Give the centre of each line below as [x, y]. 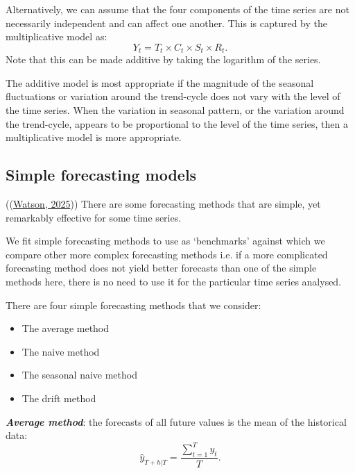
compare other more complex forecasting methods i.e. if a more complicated [167, 254]
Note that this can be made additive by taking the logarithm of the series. [163, 59]
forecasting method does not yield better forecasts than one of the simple [161, 268]
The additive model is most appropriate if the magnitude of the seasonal [160, 82]
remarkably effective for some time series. [94, 217]
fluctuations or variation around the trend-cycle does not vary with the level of [173, 96]
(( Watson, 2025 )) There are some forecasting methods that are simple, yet [163, 204]
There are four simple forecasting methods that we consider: [133, 305]
